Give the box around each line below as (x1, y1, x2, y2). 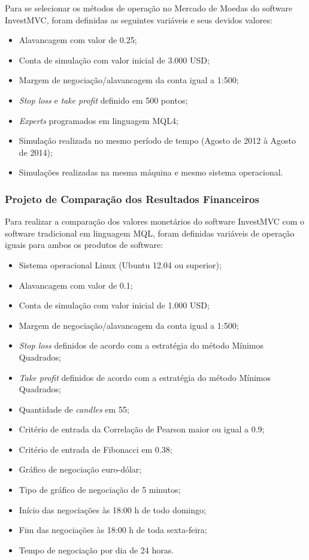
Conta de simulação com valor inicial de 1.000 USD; (19, 299, 210, 311)
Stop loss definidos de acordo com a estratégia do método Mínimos (19, 339, 263, 352)
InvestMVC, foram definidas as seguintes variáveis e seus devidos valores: (5, 13, 272, 26)
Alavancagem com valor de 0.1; (19, 279, 133, 291)
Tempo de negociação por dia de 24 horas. (19, 543, 174, 556)
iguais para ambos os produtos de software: (5, 238, 163, 251)
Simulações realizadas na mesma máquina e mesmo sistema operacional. (19, 166, 283, 178)
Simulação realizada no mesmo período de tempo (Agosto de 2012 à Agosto (19, 134, 296, 147)
